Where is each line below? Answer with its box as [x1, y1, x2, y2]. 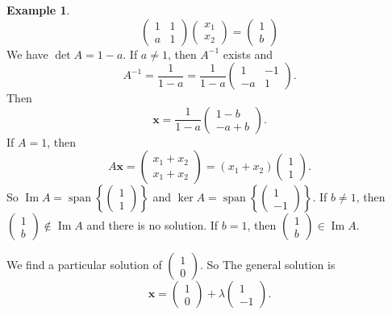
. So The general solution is [200, 256, 336, 273]
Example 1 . [6, 2, 70, 18]
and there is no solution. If [86, 217, 219, 234]
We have [6, 45, 48, 62]
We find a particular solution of [6, 256, 162, 273]
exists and [223, 45, 273, 62]
